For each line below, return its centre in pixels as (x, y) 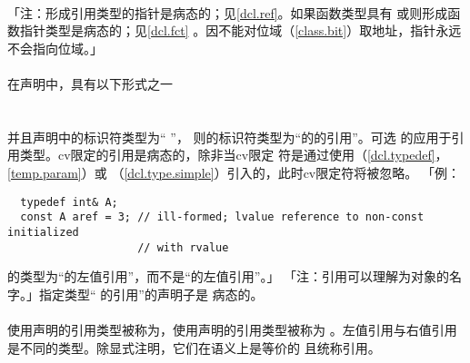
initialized (43, 232)
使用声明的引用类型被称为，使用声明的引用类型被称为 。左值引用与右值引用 (232, 329)
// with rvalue (183, 247)
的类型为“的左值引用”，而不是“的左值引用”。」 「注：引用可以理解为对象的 (229, 276)
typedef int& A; (69, 202)
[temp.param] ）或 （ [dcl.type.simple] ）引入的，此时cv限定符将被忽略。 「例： (234, 172)
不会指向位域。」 (55, 48)
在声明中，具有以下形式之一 (90, 83)
